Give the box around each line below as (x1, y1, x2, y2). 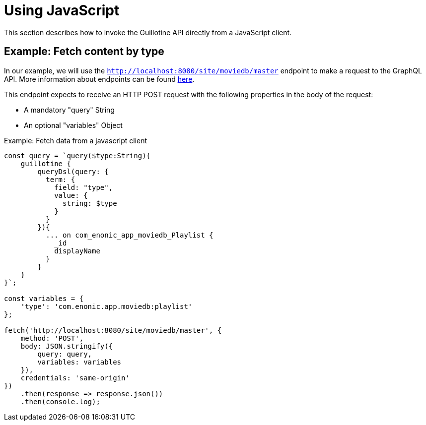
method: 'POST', (20, 334, 84, 342)
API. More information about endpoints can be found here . (4, 74, 195, 83)
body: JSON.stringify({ (20, 342, 113, 350)
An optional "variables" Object (24, 121, 123, 129)
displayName (54, 246, 100, 255)
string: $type (63, 199, 117, 207)
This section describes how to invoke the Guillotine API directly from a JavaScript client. (4, 28, 292, 37)
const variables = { (4, 294, 84, 303)
